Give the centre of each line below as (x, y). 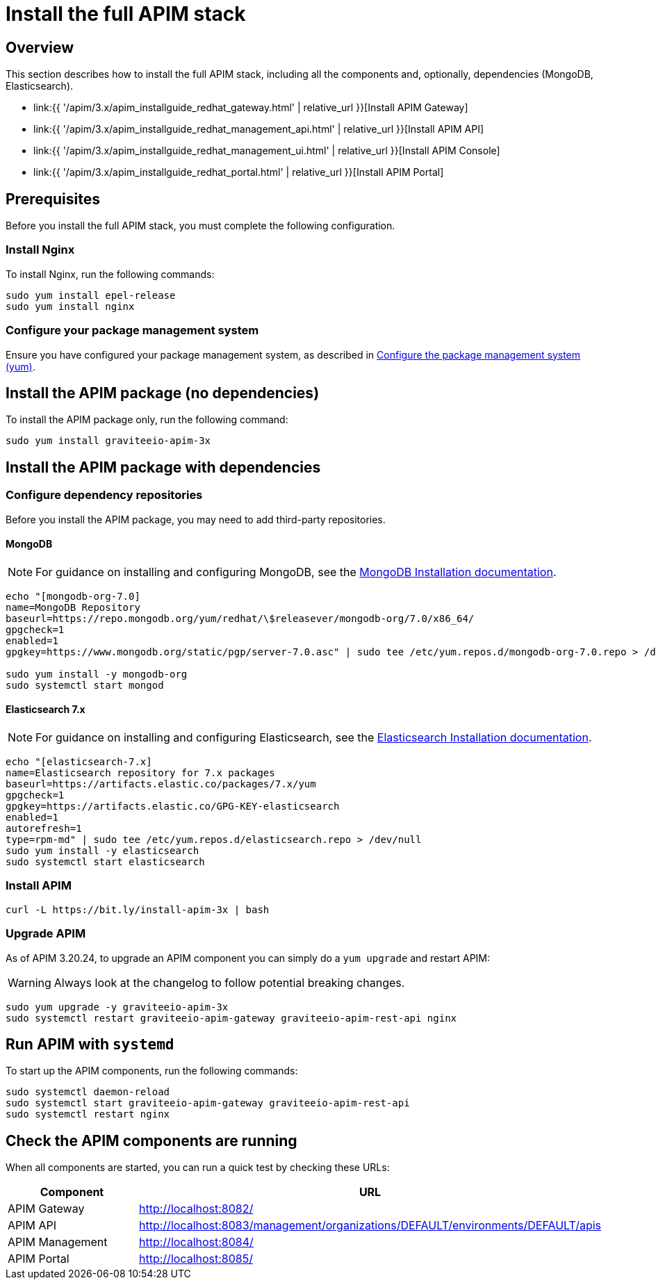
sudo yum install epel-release (91, 295)
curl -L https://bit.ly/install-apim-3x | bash (138, 909)
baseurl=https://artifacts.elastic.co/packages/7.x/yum (161, 784)
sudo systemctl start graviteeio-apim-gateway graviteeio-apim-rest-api (208, 1103)
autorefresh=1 (44, 829)
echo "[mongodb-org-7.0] (73, 596)
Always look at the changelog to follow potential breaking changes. (229, 982)
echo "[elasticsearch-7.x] (79, 762)
